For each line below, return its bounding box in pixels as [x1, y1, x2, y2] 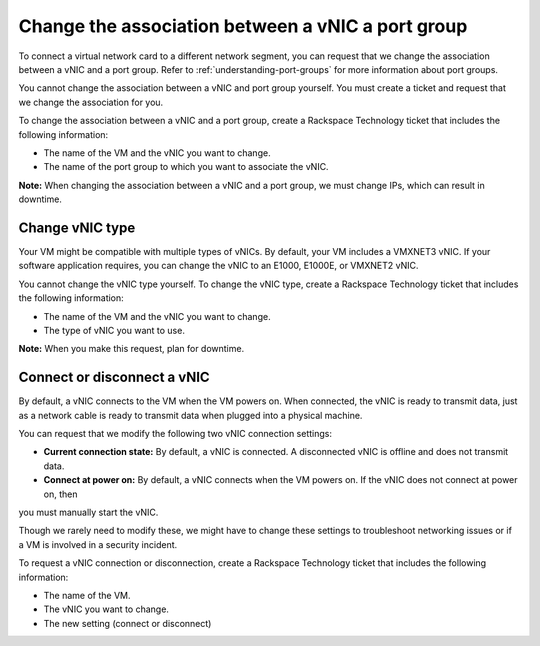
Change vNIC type [18, 219, 136, 236]
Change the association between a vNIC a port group [18, 15, 468, 37]
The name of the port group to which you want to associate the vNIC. [43, 161, 329, 173]
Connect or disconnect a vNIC [18, 369, 210, 386]
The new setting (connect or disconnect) [43, 617, 212, 629]
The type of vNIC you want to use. [43, 324, 185, 336]
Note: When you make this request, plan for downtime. [18, 343, 245, 355]
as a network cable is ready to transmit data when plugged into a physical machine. [18, 409, 363, 421]
